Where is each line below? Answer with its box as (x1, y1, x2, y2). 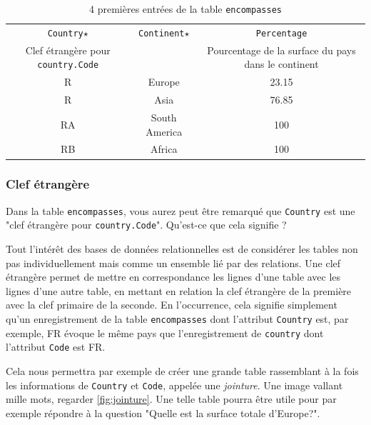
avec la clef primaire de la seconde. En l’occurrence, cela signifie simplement (6, 297, 337, 312)
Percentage (255, 28, 308, 39)
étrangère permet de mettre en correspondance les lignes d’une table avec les (6, 269, 341, 284)
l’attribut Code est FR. (6, 339, 106, 354)
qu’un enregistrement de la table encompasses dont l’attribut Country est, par (6, 311, 349, 326)
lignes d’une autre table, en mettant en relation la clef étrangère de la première (6, 283, 352, 298)
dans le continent (244, 56, 319, 71)
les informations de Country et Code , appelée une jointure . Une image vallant (6, 377, 343, 392)
